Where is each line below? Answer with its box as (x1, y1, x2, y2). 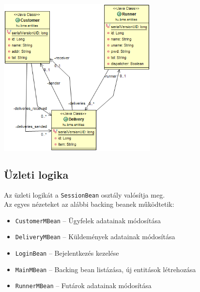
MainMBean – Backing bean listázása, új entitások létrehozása (15, 264, 196, 274)
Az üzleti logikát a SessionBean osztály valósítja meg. (4, 189, 165, 200)
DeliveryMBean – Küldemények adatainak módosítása (15, 231, 175, 242)
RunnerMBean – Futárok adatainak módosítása (15, 280, 152, 291)
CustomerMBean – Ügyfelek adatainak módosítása (15, 215, 161, 225)
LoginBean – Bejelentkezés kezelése (15, 248, 119, 258)
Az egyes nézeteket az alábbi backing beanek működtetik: (4, 199, 174, 209)
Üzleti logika (4, 167, 69, 182)
